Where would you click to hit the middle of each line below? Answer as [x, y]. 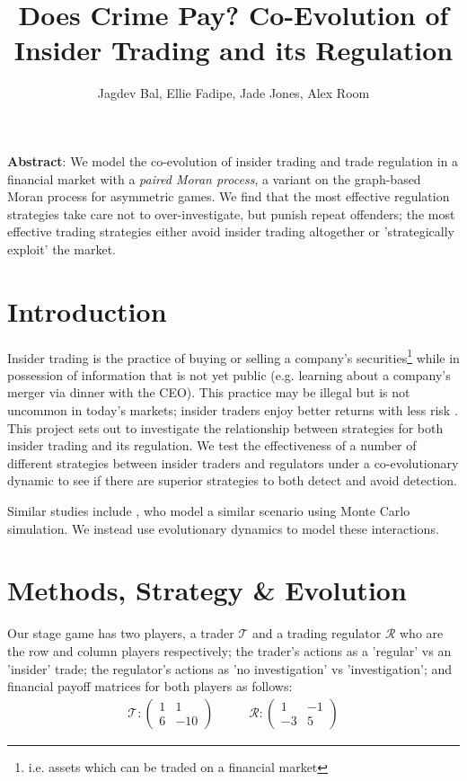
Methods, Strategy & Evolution [207, 590]
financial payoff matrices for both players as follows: [150, 686]
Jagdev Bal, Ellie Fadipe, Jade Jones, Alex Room [233, 93]
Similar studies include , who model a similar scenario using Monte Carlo [209, 510]
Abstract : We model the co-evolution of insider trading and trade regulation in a [233, 160]
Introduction [87, 311]
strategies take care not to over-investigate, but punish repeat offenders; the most [231, 213]
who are [421, 633]
